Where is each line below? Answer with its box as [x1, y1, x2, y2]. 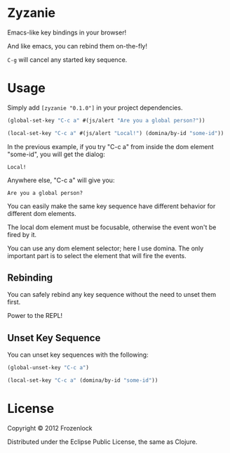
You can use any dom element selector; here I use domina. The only [7, 244, 204, 253]
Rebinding [7, 272, 53, 284]
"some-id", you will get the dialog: [7, 150, 105, 158]
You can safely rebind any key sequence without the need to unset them [7, 291, 217, 299]
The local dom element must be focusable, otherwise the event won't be [7, 223, 217, 231]
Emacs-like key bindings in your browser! [7, 28, 127, 37]
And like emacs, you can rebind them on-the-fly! [7, 42, 148, 50]
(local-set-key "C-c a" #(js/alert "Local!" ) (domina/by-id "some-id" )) [7, 129, 224, 136]
